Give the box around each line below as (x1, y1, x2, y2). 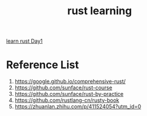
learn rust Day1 (6, 37, 43, 45)
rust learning (67, 4, 132, 18)
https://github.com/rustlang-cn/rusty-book (14, 96, 120, 104)
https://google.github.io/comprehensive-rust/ (14, 78, 126, 85)
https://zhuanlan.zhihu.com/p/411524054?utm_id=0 (14, 103, 141, 110)
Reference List (6, 58, 79, 72)
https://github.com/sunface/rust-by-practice (14, 91, 124, 98)
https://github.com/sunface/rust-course (14, 84, 113, 91)
